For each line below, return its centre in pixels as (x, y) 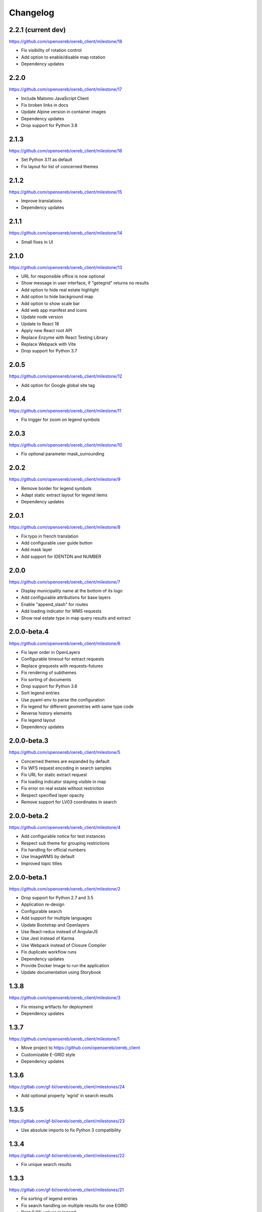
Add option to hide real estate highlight (60, 290)
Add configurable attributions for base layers (66, 598)
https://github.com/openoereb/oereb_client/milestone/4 (65, 827)
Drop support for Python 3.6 (49, 686)
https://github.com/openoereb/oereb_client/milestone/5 (65, 752)
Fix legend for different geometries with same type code (77, 707)
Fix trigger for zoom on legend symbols (60, 419)
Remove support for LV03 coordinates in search (69, 802)
